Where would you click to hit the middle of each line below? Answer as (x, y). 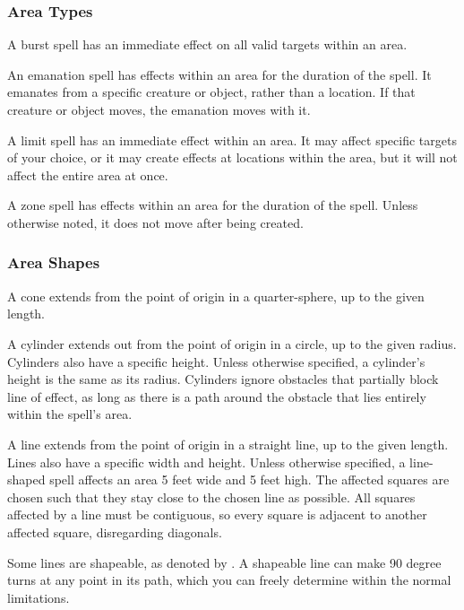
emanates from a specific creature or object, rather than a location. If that (211, 92)
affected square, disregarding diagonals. (115, 532)
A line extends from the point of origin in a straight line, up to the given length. (228, 444)
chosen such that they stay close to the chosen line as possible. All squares (211, 497)
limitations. (39, 597)
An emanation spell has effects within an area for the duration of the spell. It (219, 74)
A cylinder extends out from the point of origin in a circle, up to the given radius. (232, 343)
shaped (26, 479)
